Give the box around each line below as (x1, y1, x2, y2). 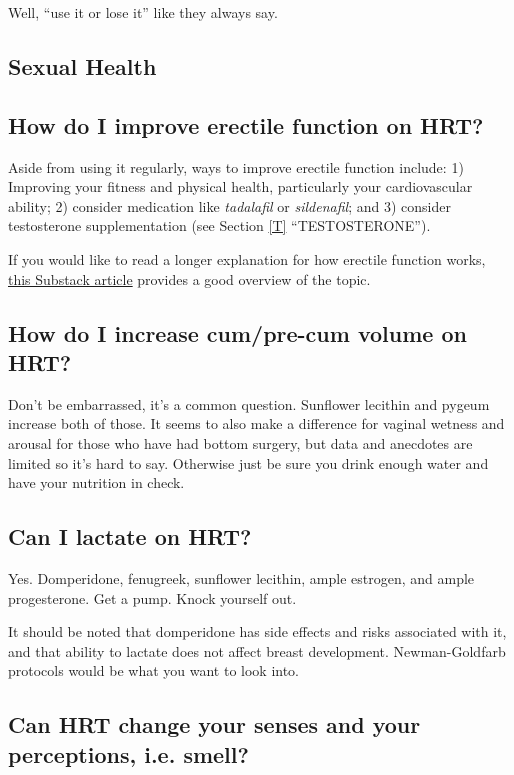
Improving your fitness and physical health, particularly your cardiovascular (8, 176, 473, 197)
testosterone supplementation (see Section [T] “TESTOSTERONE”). (8, 215, 431, 236)
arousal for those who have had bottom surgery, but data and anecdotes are (8, 432, 473, 453)
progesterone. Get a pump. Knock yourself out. (8, 587, 297, 608)
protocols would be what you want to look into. (8, 660, 300, 681)
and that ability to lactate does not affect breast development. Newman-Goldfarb (8, 640, 506, 661)
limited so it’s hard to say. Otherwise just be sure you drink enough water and (8, 452, 489, 473)
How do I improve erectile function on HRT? (8, 109, 484, 140)
